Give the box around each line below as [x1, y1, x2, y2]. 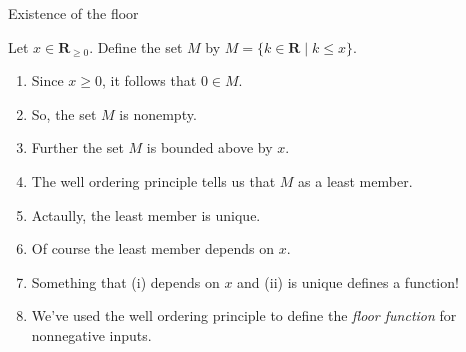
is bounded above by [146, 137, 273, 158]
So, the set [31, 103, 97, 124]
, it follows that [102, 70, 197, 91]
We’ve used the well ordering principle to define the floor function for [31, 305, 457, 326]
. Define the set [89, 36, 183, 57]
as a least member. [298, 170, 413, 191]
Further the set [31, 137, 124, 158]
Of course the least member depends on [31, 238, 274, 259]
